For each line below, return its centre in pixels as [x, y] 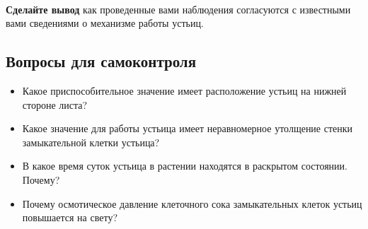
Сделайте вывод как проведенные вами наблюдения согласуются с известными [178, 9]
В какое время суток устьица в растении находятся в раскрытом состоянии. [185, 166]
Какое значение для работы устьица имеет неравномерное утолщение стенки [188, 128]
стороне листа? [55, 104]
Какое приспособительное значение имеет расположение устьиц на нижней [184, 90]
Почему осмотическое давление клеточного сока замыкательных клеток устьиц [192, 203]
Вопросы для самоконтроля [101, 61]
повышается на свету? [70, 217]
